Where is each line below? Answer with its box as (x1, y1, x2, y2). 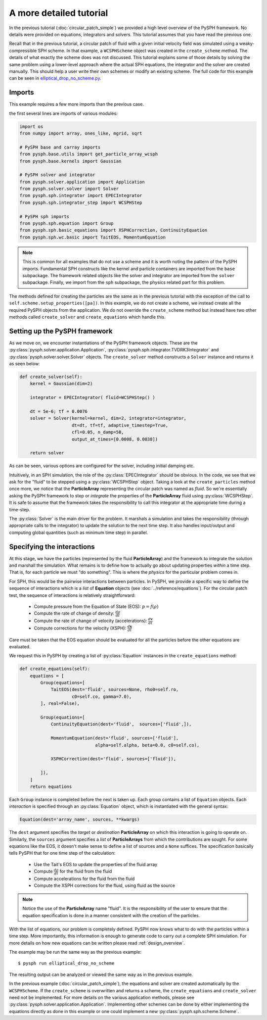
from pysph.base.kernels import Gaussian (19, 158, 122, 164)
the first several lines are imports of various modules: (9, 110, 118, 116)
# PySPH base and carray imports (19, 144, 101, 150)
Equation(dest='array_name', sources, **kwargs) (19, 817, 140, 823)
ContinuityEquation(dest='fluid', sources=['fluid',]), (50, 722, 192, 727)
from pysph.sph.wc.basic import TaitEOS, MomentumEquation (19, 234, 166, 240)
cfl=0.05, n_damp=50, (72, 430, 124, 435)
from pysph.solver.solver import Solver (19, 186, 119, 192)
